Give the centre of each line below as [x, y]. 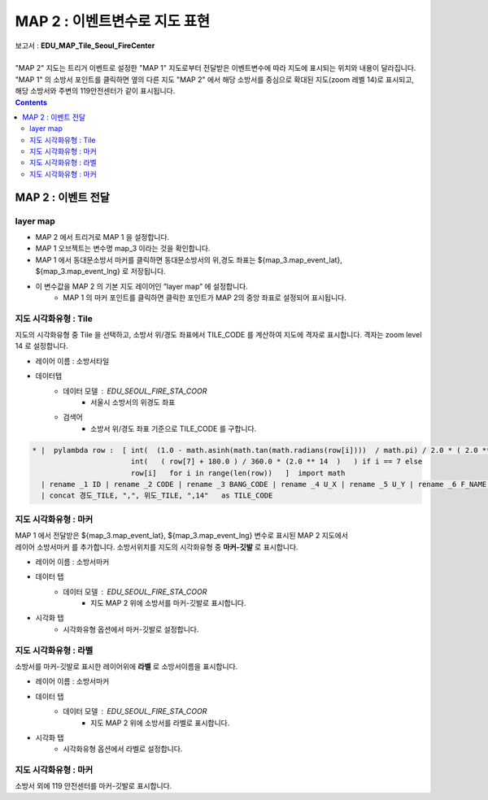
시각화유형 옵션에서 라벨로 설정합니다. [123, 749]
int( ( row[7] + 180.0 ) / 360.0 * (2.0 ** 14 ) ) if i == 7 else [277, 462]
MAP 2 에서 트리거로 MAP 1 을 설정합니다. [102, 237]
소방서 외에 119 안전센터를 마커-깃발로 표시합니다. [94, 786]
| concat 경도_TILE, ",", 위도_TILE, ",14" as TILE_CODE [157, 496]
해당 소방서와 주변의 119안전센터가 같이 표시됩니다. [95, 91]
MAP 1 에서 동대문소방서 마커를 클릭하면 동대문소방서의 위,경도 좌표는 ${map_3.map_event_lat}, [189, 259]
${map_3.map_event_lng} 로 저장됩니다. [100, 272]
